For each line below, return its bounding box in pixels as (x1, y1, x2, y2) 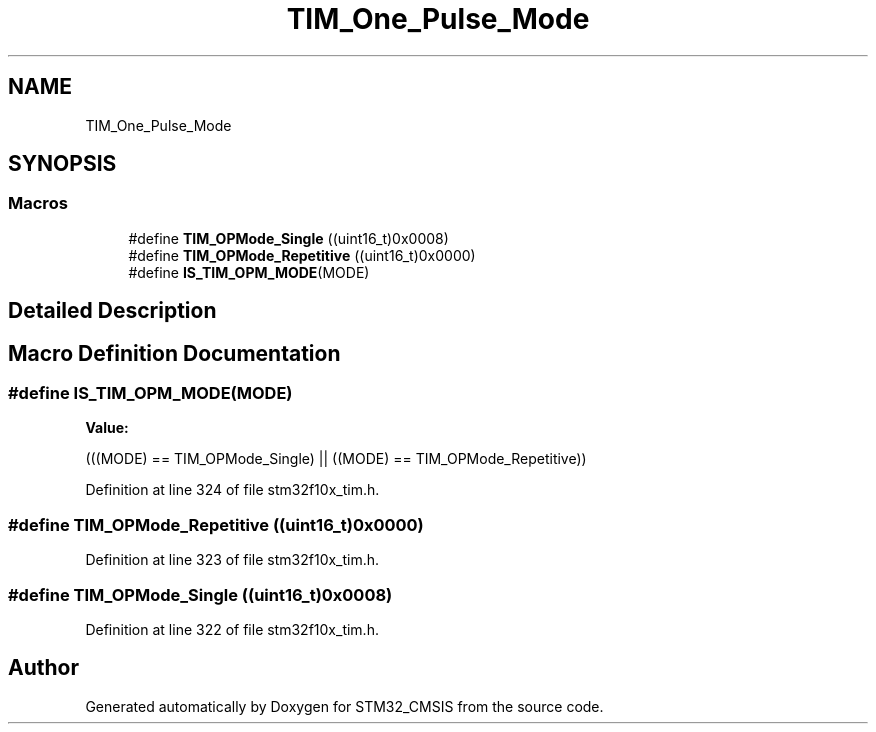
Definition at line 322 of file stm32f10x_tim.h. (85, 620, 379, 638)
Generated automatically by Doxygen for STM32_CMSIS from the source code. (85, 697, 604, 715)
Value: (85, 419, 129, 437)
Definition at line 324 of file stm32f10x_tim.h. (85, 481, 380, 499)
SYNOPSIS (8, 151, 117, 177)
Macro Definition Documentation (8, 340, 341, 366)
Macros (8, 193, 68, 214)
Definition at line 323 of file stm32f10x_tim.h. (85, 551, 380, 569)
